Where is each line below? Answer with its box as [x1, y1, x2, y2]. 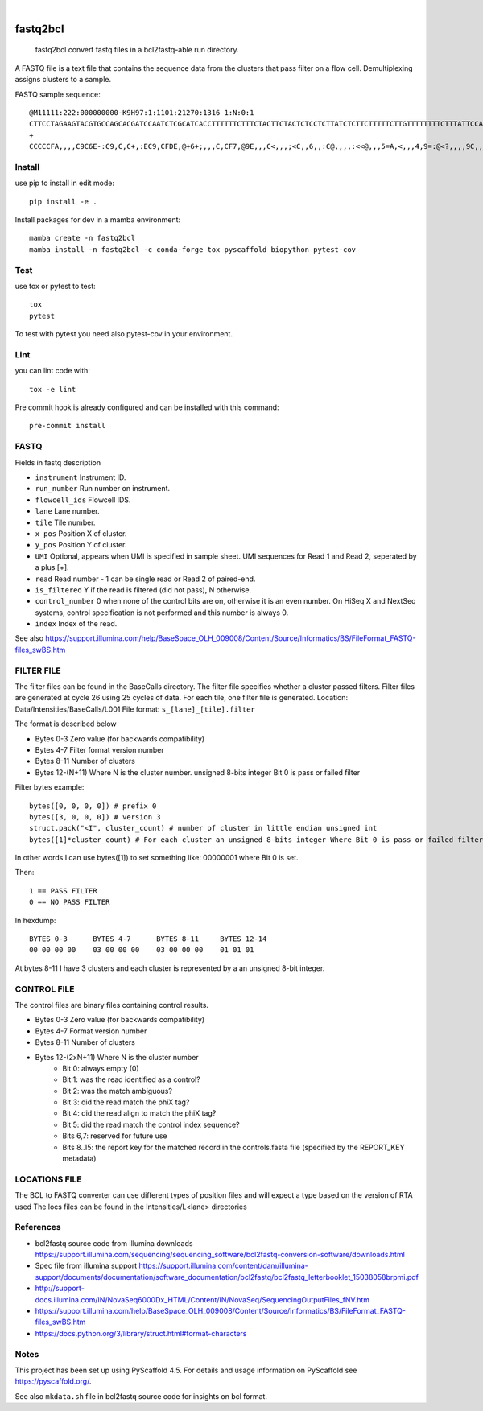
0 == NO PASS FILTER [29, 897, 110, 907]
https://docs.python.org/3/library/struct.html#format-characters [35, 1328, 247, 1338]
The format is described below [14, 719, 117, 728]
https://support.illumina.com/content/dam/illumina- [138, 1260, 309, 1271]
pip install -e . [29, 197, 97, 206]
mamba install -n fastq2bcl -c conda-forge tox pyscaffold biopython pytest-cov [29, 245, 357, 254]
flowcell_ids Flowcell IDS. [35, 495, 131, 505]
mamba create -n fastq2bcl [29, 233, 136, 243]
